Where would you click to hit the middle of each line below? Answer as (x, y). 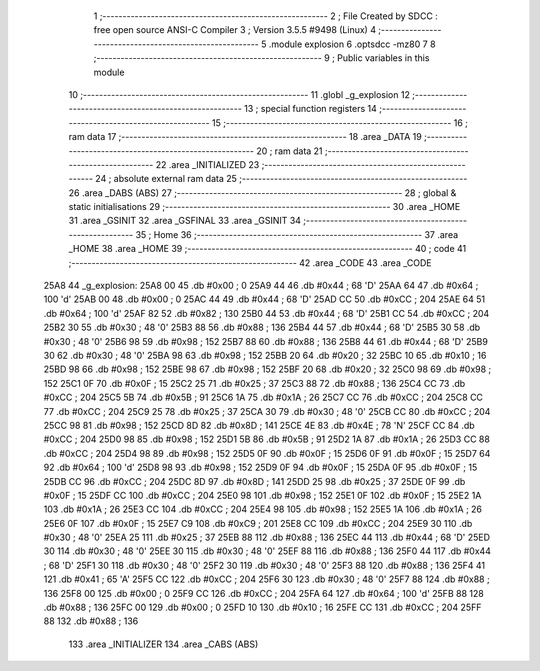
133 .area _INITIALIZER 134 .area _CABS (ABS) (163, 644)
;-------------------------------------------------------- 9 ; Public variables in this (261, 58)
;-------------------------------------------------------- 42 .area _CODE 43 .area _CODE (250, 262)
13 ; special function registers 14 (310, 109)
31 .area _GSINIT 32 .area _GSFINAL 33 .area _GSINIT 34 (185, 221)
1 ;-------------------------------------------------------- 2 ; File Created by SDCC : (266, 16)
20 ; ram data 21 (290, 151)
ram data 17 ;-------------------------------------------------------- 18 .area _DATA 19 (245, 137)
